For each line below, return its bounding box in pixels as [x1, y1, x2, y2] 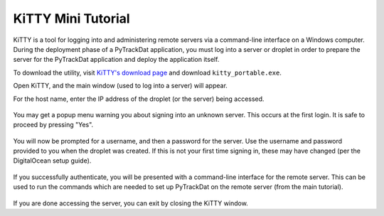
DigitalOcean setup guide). [13, 156, 92, 165]
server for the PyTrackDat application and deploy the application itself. [13, 55, 220, 64]
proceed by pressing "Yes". [13, 121, 94, 129]
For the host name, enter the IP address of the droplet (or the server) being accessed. [13, 94, 265, 103]
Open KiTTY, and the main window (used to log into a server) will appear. [13, 82, 228, 90]
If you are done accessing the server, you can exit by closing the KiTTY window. [13, 199, 248, 207]
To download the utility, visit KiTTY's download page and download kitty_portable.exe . [13, 68, 282, 77]
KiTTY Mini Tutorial [13, 11, 131, 26]
